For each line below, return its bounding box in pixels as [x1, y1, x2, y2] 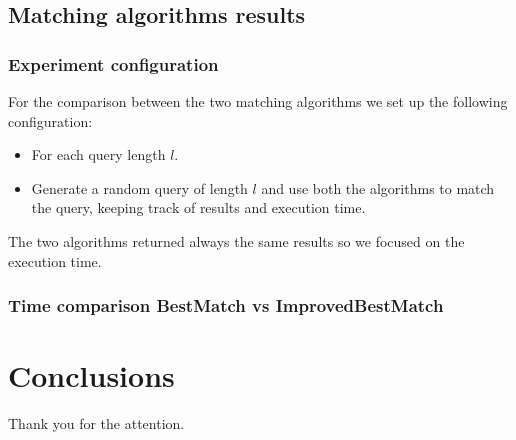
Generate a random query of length [31, 177, 248, 198]
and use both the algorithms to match [261, 177, 495, 198]
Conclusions [8, 355, 175, 396]
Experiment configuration [8, 51, 219, 76]
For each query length [31, 144, 166, 165]
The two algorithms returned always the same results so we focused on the [8, 230, 465, 251]
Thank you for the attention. [8, 413, 185, 434]
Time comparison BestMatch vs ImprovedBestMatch [8, 293, 444, 318]
